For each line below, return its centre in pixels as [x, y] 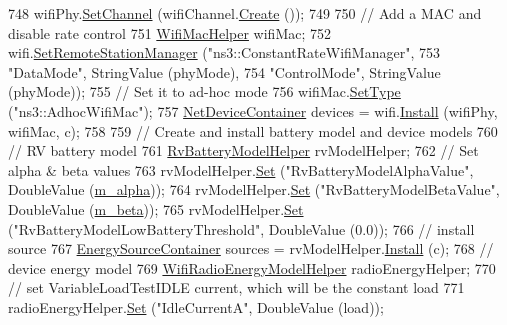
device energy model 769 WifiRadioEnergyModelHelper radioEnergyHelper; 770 [252, 267]
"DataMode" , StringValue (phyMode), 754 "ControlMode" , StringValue [224, 71]
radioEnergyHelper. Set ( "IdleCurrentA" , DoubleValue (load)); [196, 306]
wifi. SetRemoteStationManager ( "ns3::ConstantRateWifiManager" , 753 [224, 52]
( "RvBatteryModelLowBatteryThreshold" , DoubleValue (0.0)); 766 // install [241, 228]
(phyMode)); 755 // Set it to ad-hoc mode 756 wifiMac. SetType [204, 91]
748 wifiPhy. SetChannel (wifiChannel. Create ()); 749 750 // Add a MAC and [245, 13]
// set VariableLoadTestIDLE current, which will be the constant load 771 [236, 287]
